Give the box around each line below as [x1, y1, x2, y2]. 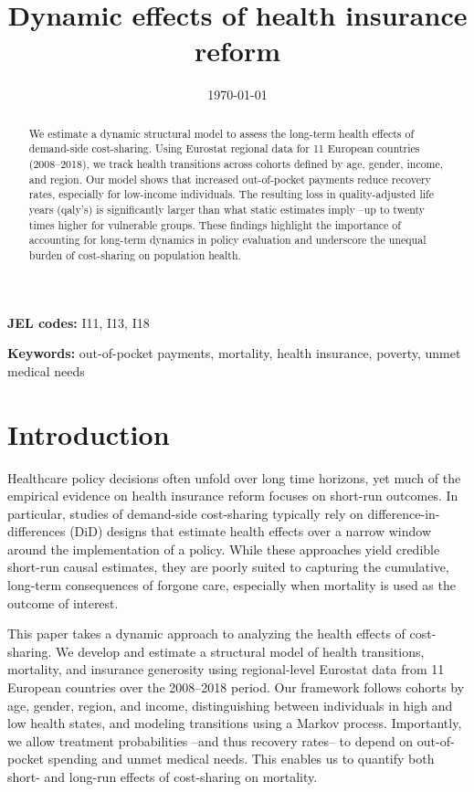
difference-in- [367, 503, 440, 523]
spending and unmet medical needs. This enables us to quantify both [47, 749, 435, 768]
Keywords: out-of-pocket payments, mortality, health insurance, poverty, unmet [7, 343, 461, 363]
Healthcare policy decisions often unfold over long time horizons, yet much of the [7, 468, 461, 487]
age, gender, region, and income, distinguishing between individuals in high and [7, 695, 453, 714]
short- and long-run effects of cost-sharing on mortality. [7, 767, 318, 787]
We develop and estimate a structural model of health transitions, [56, 641, 425, 660]
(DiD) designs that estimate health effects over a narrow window [69, 522, 432, 541]
